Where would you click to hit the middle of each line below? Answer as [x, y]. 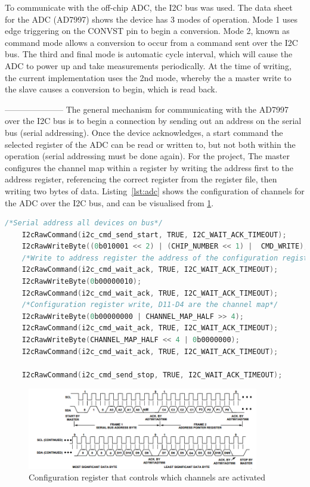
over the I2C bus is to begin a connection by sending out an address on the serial [153, 121]
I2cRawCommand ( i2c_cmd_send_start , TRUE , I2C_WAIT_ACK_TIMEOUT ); [154, 235]
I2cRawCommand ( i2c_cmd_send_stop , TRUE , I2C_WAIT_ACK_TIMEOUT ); [152, 375]
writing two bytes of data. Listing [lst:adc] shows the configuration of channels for [155, 190]
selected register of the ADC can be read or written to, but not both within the [150, 144]
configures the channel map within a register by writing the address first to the [149, 167]
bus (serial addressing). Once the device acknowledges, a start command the [144, 132]
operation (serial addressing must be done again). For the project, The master [147, 156]
